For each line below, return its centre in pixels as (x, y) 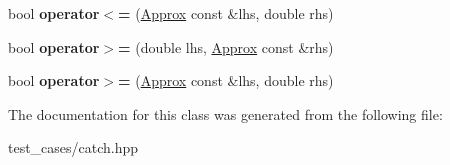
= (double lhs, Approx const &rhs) (226, 46)
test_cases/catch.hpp (73, 147)
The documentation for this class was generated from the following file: (225, 113)
